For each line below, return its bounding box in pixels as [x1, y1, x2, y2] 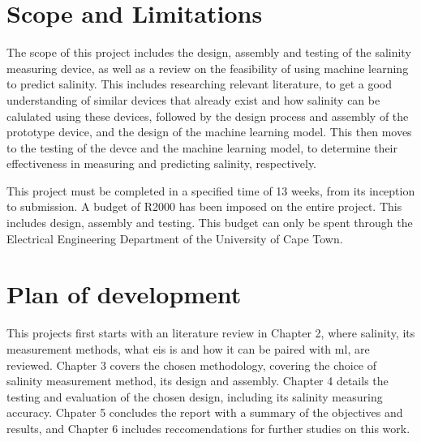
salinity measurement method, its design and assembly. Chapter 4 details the [6, 372, 389, 389]
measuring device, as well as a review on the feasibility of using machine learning [6, 59, 409, 76]
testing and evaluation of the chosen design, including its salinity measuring [6, 388, 383, 405]
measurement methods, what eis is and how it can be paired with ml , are [6, 340, 370, 357]
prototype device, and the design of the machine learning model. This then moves [6, 123, 412, 140]
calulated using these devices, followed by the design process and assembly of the [6, 107, 409, 124]
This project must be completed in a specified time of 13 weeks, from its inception [6, 182, 415, 199]
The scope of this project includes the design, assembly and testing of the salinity [6, 44, 411, 61]
